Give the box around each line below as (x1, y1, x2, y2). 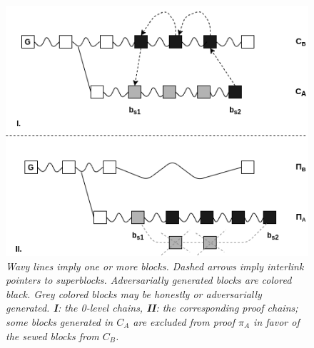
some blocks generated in (6, 314, 113, 329)
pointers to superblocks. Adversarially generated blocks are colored (6, 272, 292, 287)
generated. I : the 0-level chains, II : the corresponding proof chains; (6, 300, 298, 315)
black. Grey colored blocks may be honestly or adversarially (6, 286, 262, 301)
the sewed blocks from (6, 328, 99, 343)
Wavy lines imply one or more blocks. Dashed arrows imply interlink (6, 258, 304, 273)
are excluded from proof (133, 314, 235, 329)
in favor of (253, 314, 300, 329)
